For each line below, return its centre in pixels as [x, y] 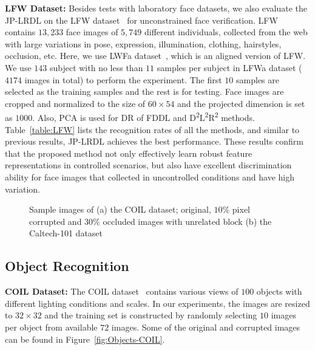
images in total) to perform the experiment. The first [123, 79]
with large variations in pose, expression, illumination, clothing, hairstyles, [143, 43]
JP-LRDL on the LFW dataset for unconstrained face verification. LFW [141, 20]
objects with [279, 291]
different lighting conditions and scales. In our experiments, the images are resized [157, 303]
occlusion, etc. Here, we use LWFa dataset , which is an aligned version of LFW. [155, 56]
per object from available [51, 327]
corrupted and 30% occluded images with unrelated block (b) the [151, 221]
